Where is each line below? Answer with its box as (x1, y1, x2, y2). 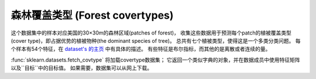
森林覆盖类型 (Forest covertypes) (11, 9, 174, 22)
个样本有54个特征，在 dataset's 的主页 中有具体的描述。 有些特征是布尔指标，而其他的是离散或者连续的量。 (11, 46, 271, 53)
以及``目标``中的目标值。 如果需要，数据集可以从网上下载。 (11, 64, 153, 71)
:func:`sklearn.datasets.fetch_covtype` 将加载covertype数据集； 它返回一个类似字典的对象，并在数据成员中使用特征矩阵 (11, 56, 300, 63)
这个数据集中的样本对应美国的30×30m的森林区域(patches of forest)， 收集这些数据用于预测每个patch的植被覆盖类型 (11, 29, 292, 36)
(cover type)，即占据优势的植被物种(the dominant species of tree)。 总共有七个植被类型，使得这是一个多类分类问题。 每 (11, 37, 301, 44)
